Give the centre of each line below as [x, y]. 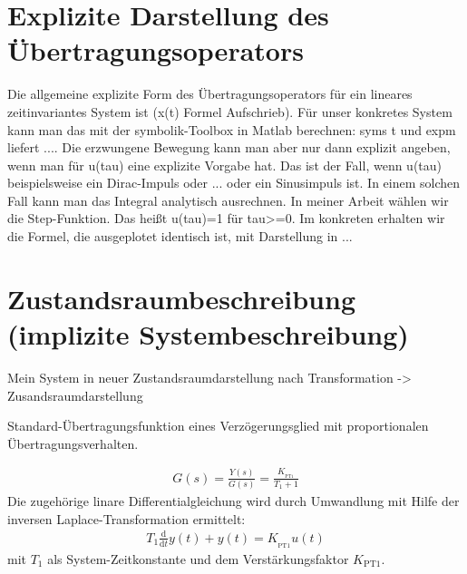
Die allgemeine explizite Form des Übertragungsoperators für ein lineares [210, 94]
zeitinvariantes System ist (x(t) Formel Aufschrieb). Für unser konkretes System [230, 111]
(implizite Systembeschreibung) [208, 334]
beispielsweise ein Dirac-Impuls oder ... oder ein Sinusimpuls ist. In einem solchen [234, 183]
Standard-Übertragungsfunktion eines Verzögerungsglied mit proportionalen [218, 426]
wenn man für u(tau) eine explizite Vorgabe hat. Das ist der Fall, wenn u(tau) [225, 165]
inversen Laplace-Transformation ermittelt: [126, 518]
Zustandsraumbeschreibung [181, 298]
